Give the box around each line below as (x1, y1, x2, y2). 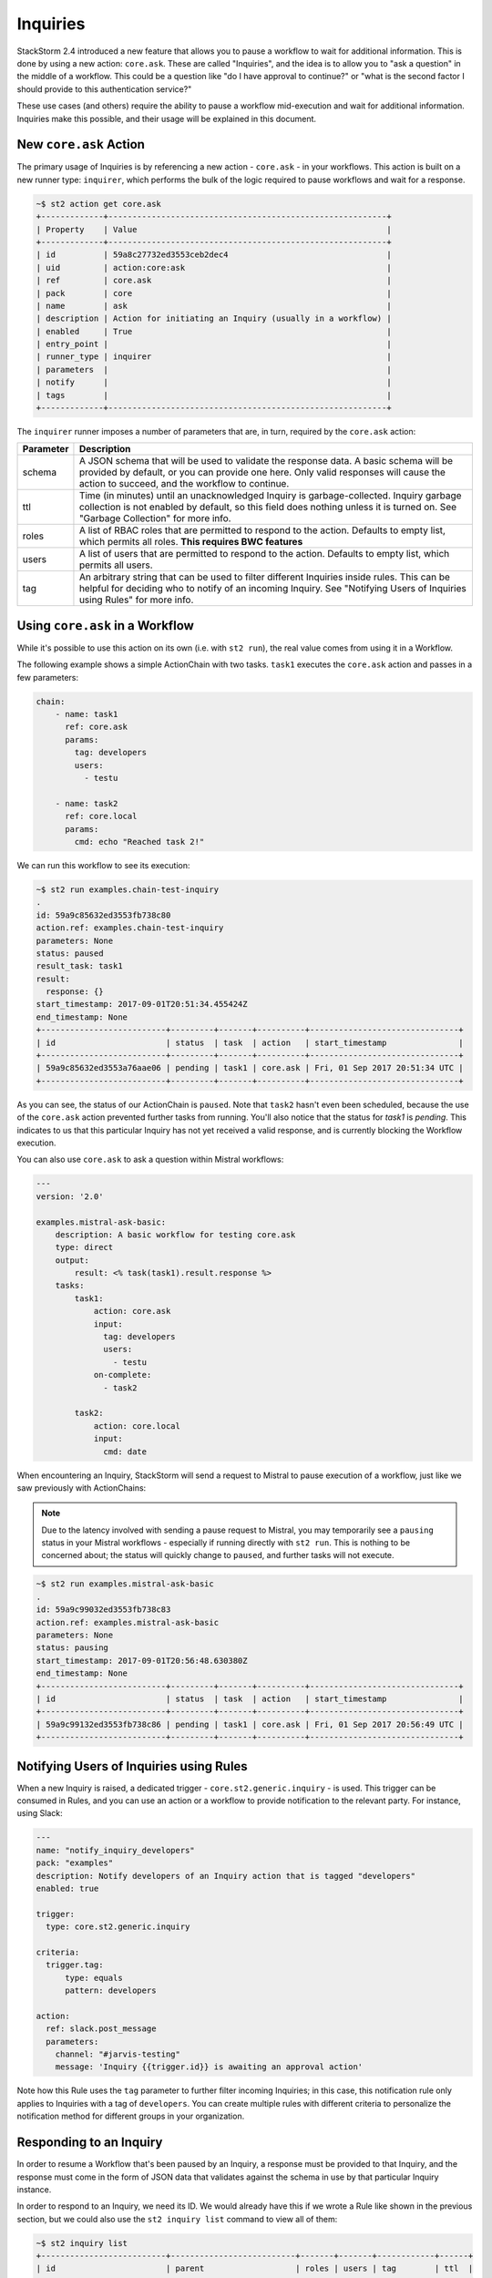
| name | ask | (36, 301, 392, 311)
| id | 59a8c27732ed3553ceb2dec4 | (36, 250, 392, 260)
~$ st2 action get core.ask (36, 199, 161, 209)
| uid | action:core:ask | (36, 262, 392, 272)
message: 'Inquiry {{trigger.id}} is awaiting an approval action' (55, 2062, 364, 2072)
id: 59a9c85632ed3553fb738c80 (36, 909, 171, 920)
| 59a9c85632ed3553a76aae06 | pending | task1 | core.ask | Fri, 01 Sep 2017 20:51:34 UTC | (36, 1062, 464, 1073)
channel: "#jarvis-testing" (55, 2049, 181, 2059)
